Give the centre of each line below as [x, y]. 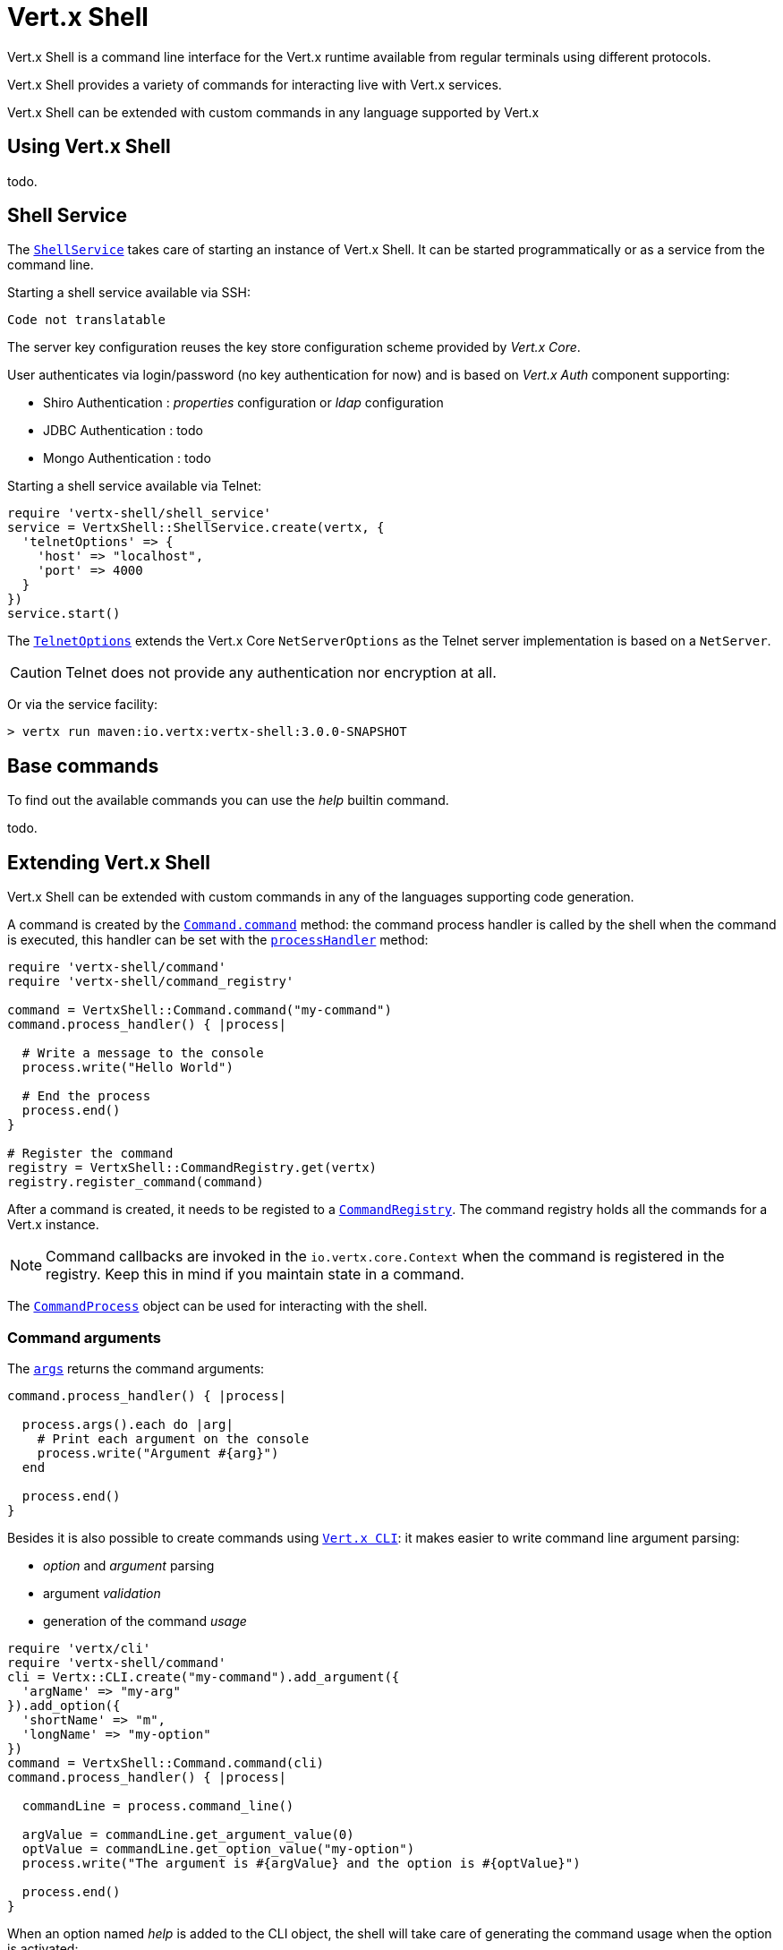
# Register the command [90, 1154]
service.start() [64, 614]
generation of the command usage [145, 1621]
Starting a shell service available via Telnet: [135, 486]
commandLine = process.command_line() [158, 1805]
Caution [36, 673]
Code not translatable [87, 320]
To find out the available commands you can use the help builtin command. [228, 800]
